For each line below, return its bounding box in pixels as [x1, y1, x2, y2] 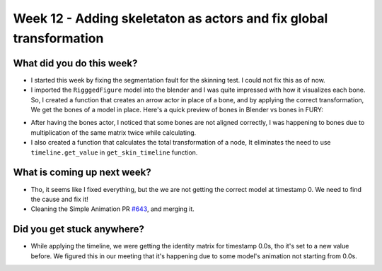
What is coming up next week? [13, 167, 151, 179]
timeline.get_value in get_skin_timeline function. [30, 148, 198, 157]
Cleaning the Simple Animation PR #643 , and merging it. [30, 205, 195, 213]
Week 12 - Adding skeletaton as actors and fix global [13, 11, 328, 26]
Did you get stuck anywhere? [13, 223, 145, 236]
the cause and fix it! [30, 195, 88, 203]
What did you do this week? [13, 57, 138, 69]
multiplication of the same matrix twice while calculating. [30, 128, 197, 137]
